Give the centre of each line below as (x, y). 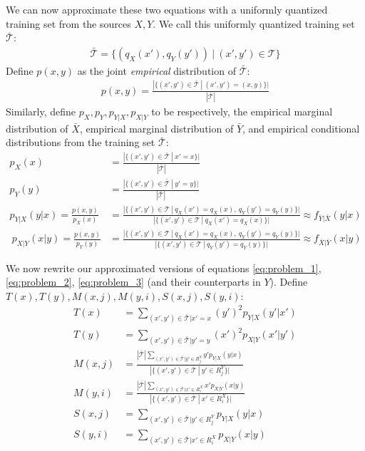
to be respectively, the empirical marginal (242, 112)
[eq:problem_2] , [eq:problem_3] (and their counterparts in (133, 282)
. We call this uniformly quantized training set (254, 23)
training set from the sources (68, 23)
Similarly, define (41, 112)
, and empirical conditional (301, 128)
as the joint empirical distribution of (156, 70)
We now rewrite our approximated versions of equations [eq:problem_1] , (164, 268)
